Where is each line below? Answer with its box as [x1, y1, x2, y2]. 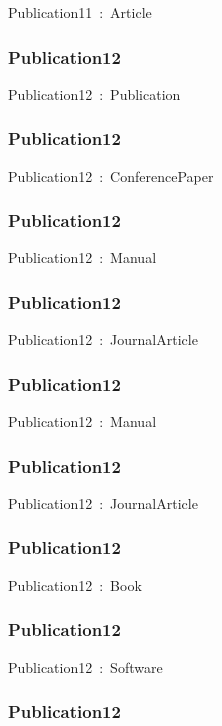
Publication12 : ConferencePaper [8, 165, 214, 186]
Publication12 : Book [8, 574, 142, 595]
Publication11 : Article [8, 2, 152, 22]
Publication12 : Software [8, 656, 163, 677]
